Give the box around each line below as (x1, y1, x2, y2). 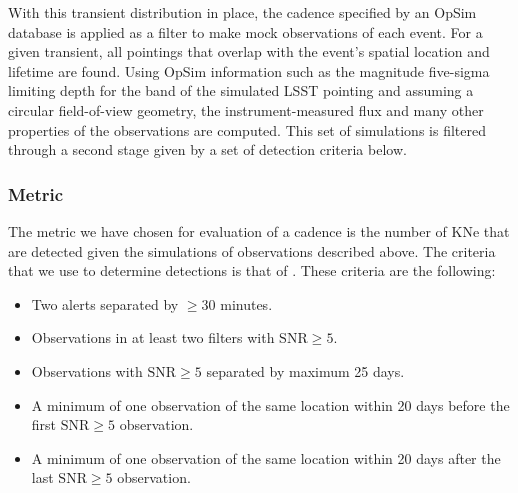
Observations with (31, 360, 143, 381)
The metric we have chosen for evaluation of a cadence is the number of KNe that (8, 220, 510, 241)
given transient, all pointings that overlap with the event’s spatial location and (8, 41, 490, 62)
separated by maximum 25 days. (206, 360, 405, 381)
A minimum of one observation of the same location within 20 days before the (31, 394, 510, 415)
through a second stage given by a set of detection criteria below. (8, 139, 407, 160)
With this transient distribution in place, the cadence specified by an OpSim (8, 2, 477, 22)
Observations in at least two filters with (31, 327, 275, 348)
